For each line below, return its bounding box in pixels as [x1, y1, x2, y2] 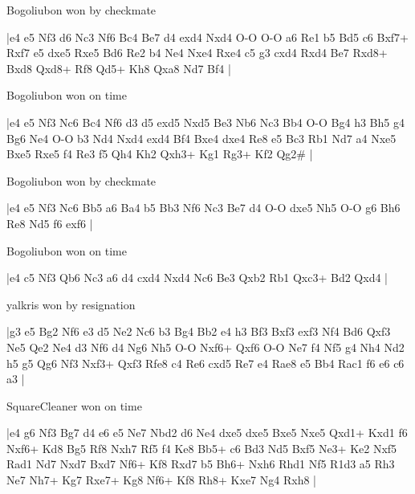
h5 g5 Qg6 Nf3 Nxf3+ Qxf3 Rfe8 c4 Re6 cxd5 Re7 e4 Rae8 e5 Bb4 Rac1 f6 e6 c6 [6, 354, 405, 371]
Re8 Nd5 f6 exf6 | [6, 214, 93, 231]
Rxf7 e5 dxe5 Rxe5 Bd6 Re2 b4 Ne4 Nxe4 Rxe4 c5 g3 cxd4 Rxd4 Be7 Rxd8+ [6, 44, 388, 61]
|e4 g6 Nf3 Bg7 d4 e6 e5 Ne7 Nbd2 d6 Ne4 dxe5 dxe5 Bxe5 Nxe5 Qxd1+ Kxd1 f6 [6, 424, 408, 441]
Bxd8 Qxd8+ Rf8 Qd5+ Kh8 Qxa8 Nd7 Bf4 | [6, 59, 231, 76]
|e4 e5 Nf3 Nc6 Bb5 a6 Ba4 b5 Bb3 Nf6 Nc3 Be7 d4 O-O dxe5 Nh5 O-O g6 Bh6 [6, 199, 401, 216]
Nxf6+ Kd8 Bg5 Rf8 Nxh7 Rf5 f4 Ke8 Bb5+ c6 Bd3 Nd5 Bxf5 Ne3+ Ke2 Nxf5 [6, 439, 397, 456]
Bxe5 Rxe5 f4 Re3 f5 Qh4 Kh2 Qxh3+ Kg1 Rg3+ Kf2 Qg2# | [6, 145, 313, 162]
